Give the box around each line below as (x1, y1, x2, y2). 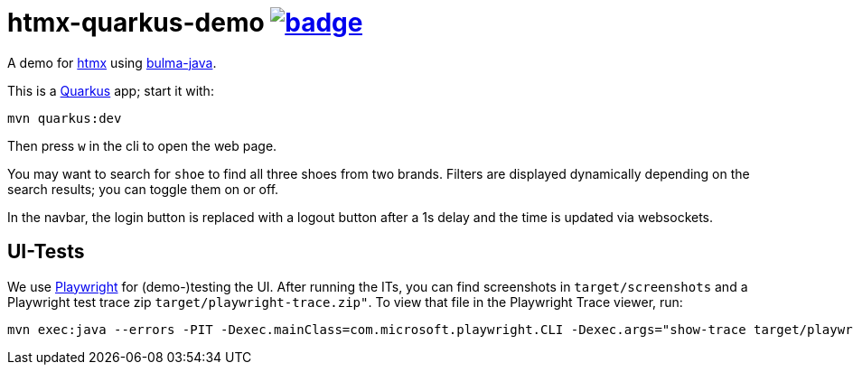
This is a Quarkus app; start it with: (7, 82, 214, 98)
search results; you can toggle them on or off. (7, 181, 279, 197)
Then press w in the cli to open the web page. (7, 137, 277, 153)
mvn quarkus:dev (7, 110, 122, 126)
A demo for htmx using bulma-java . (7, 54, 217, 70)
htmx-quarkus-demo (7, 7, 265, 38)
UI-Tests (7, 240, 85, 264)
